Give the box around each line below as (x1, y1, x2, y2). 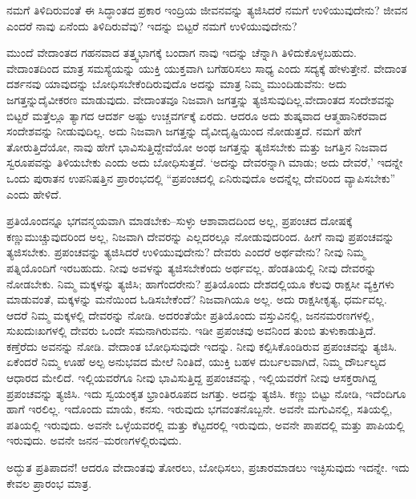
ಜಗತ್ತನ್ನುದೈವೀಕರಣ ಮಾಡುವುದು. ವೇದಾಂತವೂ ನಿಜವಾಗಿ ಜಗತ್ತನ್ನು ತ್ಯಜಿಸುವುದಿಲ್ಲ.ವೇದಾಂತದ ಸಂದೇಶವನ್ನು (6, 91, 396, 107)
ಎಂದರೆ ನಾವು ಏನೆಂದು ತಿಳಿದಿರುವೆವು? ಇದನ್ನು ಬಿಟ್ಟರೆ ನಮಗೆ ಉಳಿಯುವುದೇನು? (6, 17, 297, 34)
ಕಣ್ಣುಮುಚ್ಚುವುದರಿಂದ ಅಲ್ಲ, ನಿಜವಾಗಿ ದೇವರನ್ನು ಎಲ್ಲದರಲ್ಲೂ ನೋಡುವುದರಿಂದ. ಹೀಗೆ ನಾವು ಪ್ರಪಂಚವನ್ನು (6, 227, 394, 244)
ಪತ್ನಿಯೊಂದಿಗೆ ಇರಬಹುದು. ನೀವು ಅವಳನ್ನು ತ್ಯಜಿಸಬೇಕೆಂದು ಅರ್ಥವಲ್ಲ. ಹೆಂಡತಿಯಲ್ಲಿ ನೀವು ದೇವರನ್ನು (6, 259, 377, 276)
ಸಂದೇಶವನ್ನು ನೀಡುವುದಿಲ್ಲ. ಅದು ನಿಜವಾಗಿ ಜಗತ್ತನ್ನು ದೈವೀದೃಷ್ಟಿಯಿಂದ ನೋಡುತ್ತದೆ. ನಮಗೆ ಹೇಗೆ (6, 123, 361, 139)
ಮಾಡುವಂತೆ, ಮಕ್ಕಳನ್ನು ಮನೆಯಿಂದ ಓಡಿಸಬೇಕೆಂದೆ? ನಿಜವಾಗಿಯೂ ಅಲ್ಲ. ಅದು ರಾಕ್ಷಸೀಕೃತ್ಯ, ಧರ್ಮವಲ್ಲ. (6, 291, 387, 308)
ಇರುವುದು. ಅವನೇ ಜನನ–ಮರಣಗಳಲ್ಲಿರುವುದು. (6, 432, 182, 449)
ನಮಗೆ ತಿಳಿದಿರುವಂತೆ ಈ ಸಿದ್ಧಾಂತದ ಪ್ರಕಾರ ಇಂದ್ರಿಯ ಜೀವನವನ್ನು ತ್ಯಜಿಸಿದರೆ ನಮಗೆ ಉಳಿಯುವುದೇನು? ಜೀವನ (6, 2, 408, 18)
